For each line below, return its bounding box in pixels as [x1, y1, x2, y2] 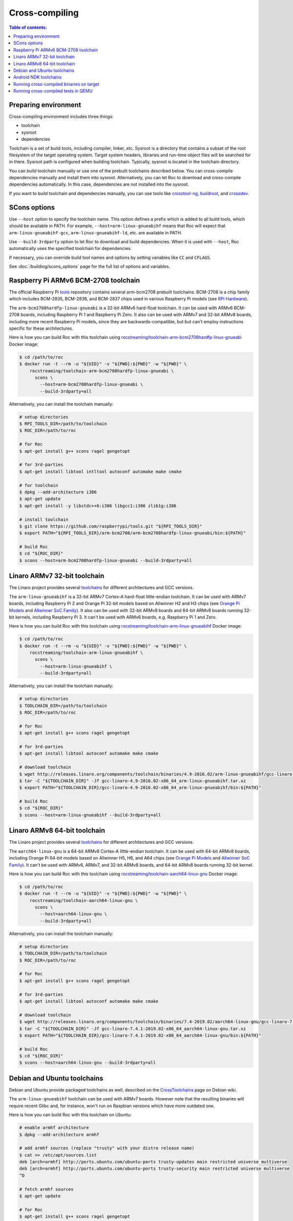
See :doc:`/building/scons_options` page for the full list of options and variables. [9, 264, 170, 270]
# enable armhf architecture [19, 1125, 89, 1131]
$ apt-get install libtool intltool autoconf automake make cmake [19, 469, 182, 474]
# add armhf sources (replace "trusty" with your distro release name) [19, 1145, 195, 1151]
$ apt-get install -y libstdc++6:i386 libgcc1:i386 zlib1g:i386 [19, 503, 177, 508]
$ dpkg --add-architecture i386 [19, 489, 97, 495]
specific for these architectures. [9, 325, 73, 331]
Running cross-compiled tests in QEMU [13, 88, 93, 94]
